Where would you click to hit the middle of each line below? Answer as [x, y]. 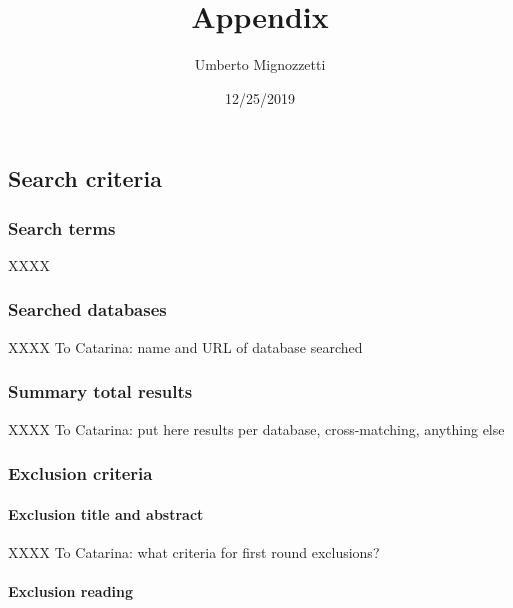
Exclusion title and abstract [106, 513]
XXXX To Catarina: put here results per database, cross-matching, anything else [256, 428]
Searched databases [87, 309]
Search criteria [85, 178]
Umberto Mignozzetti [260, 64]
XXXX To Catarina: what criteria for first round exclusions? [194, 551]
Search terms [62, 227]
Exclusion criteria [80, 473]
